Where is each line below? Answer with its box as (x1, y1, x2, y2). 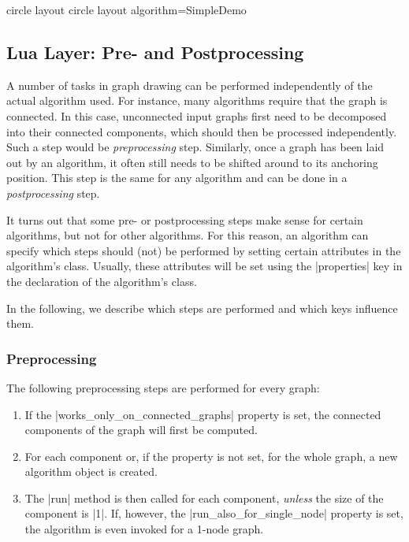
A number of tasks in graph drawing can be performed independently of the (6, 76, 373, 93)
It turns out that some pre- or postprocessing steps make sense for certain (6, 211, 363, 228)
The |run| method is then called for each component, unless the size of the (24, 489, 384, 506)
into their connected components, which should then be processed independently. (6, 123, 397, 139)
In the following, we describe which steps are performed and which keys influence (6, 299, 398, 316)
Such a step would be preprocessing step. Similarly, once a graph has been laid (6, 139, 385, 155)
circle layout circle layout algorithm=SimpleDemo (6, 2, 247, 17)
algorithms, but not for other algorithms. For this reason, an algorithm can (6, 227, 369, 243)
